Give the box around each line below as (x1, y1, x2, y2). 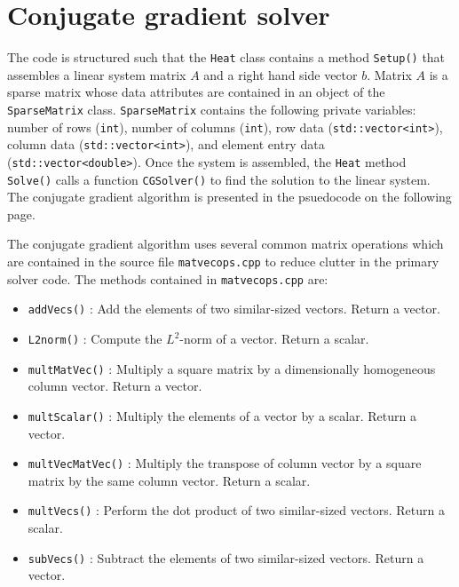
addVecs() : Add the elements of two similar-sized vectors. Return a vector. (28, 299, 440, 318)
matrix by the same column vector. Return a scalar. (28, 471, 311, 489)
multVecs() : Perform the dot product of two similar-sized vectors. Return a (28, 501, 445, 520)
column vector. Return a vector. (28, 377, 202, 395)
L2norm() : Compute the (28, 329, 162, 347)
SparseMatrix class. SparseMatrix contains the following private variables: (7, 99, 416, 118)
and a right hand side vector (203, 65, 358, 83)
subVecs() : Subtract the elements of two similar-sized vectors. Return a (28, 548, 424, 567)
